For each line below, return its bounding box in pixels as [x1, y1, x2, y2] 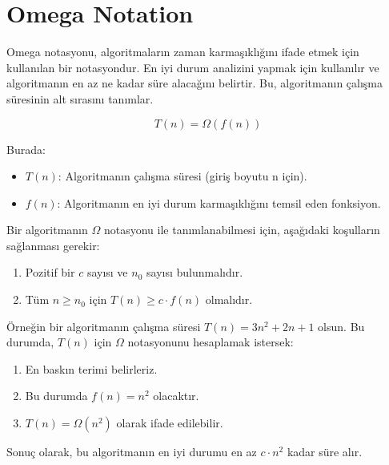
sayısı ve [86, 264, 128, 281]
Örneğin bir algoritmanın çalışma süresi [6, 317, 201, 334]
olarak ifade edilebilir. [116, 414, 223, 431]
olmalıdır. [205, 291, 253, 308]
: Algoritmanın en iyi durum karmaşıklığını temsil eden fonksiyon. [57, 194, 381, 211]
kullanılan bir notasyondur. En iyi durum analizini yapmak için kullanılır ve [6, 59, 379, 75]
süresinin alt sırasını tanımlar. [6, 90, 154, 107]
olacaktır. [153, 387, 199, 404]
